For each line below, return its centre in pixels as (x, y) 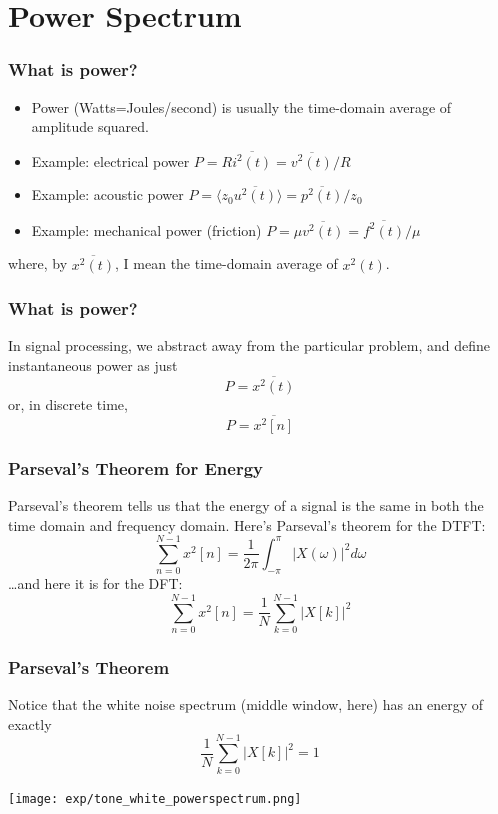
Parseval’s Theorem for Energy (136, 467)
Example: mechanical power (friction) (146, 229)
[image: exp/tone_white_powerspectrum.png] (155, 798)
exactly (30, 723)
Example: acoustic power (107, 194)
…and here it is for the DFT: (95, 583)
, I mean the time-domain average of (226, 263)
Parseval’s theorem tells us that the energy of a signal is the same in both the (246, 505)
